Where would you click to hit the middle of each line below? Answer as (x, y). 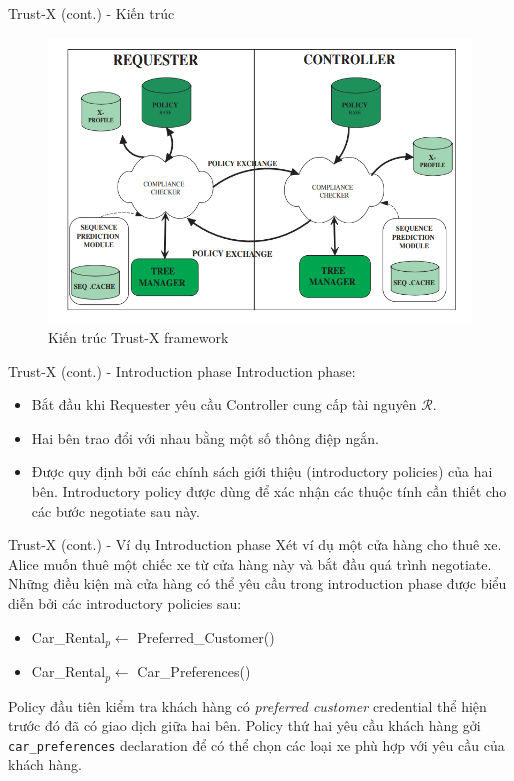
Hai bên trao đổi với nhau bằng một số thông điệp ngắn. (205, 437)
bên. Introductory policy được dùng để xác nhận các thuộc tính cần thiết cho (269, 491)
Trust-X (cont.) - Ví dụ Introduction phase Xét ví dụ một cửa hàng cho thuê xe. (255, 544)
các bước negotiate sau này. (115, 510)
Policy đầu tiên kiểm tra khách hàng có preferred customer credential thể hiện (247, 705)
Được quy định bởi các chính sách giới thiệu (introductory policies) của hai (262, 471)
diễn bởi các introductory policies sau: (125, 603)
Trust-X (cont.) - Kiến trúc (91, 13)
